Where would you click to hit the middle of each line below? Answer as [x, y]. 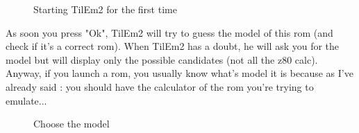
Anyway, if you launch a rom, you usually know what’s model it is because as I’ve [179, 73]
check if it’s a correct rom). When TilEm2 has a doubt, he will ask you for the [173, 46]
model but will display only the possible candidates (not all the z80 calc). [162, 59]
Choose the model [72, 124]
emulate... [26, 100]
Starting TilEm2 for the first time [105, 9]
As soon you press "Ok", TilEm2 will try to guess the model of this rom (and [169, 32]
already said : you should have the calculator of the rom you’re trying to [160, 86]
